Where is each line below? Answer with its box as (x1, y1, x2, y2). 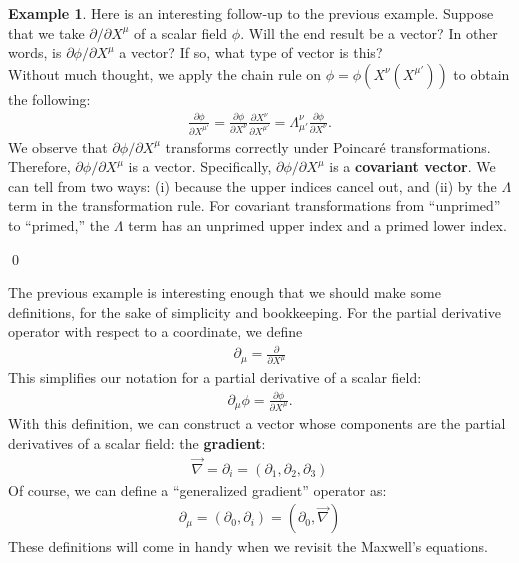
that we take (8, 22, 85, 43)
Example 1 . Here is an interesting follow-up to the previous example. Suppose (8, 3, 494, 23)
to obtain (453, 63, 510, 84)
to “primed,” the (8, 214, 110, 235)
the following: (8, 88, 91, 109)
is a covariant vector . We (329, 156, 496, 177)
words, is (8, 42, 62, 63)
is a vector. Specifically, (128, 156, 272, 177)
